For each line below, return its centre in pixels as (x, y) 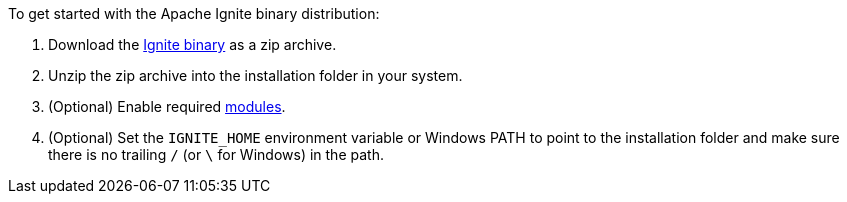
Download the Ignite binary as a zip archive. (192, 44)
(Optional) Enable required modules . (167, 106)
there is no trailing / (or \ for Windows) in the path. (216, 154)
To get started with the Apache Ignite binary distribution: (194, 13)
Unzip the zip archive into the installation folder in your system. (255, 75)
